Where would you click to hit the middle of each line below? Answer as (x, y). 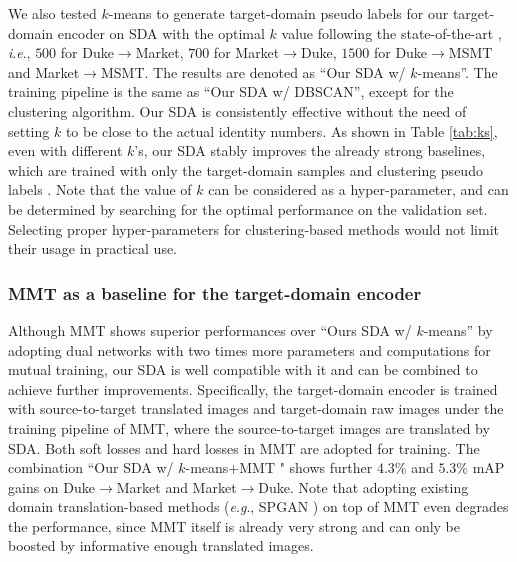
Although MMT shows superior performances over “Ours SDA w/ (210, 329)
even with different (65, 150)
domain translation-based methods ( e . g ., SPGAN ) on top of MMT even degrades (258, 506)
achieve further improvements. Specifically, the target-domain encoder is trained (253, 388)
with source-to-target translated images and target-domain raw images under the (256, 408)
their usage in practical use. (93, 248)
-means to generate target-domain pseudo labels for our (278, 13)
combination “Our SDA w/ (91, 467)
